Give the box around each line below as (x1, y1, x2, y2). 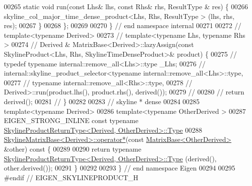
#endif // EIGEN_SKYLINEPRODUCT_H (4, 172, 138, 182)
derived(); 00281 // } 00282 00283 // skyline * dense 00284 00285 (4, 96, 200, 106)
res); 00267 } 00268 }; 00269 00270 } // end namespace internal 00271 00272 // (4, 20, 242, 31)
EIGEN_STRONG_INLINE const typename (4, 115, 138, 125)
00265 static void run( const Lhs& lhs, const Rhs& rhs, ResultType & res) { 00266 (4, 1, 248, 11)
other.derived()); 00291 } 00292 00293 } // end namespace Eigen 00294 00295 (4, 163, 235, 173)
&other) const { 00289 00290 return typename (4, 143, 141, 154)
